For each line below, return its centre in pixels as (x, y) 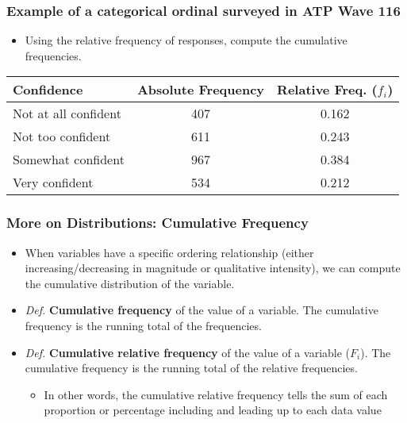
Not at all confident (67, 113)
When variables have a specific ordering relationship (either (169, 252)
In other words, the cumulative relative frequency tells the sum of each (216, 394)
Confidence (48, 90)
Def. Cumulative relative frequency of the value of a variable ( (188, 352)
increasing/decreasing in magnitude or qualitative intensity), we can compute (213, 268)
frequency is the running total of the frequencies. (143, 325)
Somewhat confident (69, 160)
